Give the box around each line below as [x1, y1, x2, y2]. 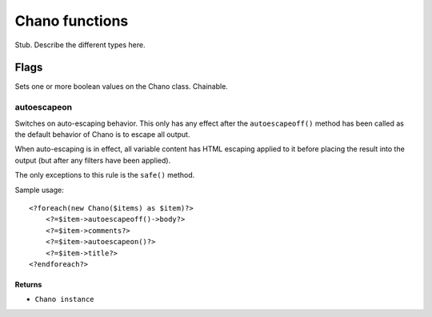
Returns [14, 279, 42, 289]
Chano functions [14, 12, 129, 30]
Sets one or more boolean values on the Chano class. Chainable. [14, 82, 228, 91]
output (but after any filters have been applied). [14, 155, 171, 165]
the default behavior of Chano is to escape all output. [14, 129, 190, 139]
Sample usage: [14, 185, 64, 195]
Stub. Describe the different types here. [14, 40, 146, 50]
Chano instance [34, 295, 95, 304]
